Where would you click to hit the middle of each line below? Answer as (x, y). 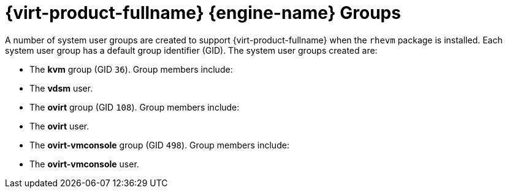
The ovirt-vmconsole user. (84, 164)
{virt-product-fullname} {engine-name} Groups (203, 13)
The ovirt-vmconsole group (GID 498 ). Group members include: (159, 145)
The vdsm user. (61, 88)
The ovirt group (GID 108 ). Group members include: (135, 107)
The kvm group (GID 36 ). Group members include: (131, 69)
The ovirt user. (59, 126)
